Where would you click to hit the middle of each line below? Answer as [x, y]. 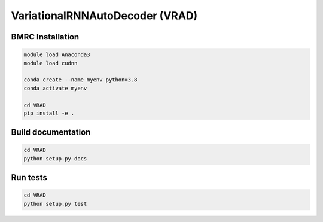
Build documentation [51, 133]
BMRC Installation [45, 37]
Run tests [29, 177]
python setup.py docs [55, 158]
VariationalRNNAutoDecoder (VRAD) [104, 16]
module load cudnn [51, 63]
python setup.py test [55, 204]
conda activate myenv [55, 88]
